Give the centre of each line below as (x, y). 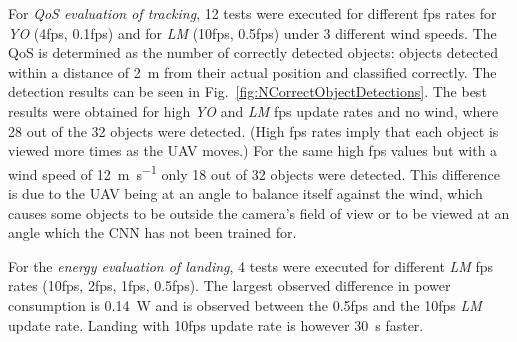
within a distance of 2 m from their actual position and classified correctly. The (252, 71)
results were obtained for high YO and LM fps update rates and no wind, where (253, 110)
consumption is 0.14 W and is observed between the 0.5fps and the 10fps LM (245, 304)
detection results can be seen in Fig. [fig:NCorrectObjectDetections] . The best (247, 91)
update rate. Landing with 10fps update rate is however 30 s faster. (216, 324)
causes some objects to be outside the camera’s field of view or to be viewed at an (259, 212)
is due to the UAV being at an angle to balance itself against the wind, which (245, 193)
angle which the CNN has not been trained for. (152, 232)
